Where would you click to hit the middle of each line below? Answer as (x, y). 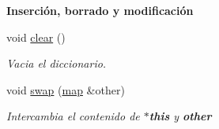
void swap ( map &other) (66, 89)
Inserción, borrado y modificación (100, 10)
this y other (180, 116)
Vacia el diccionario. (57, 63)
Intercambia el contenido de (73, 116)
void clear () (36, 37)
